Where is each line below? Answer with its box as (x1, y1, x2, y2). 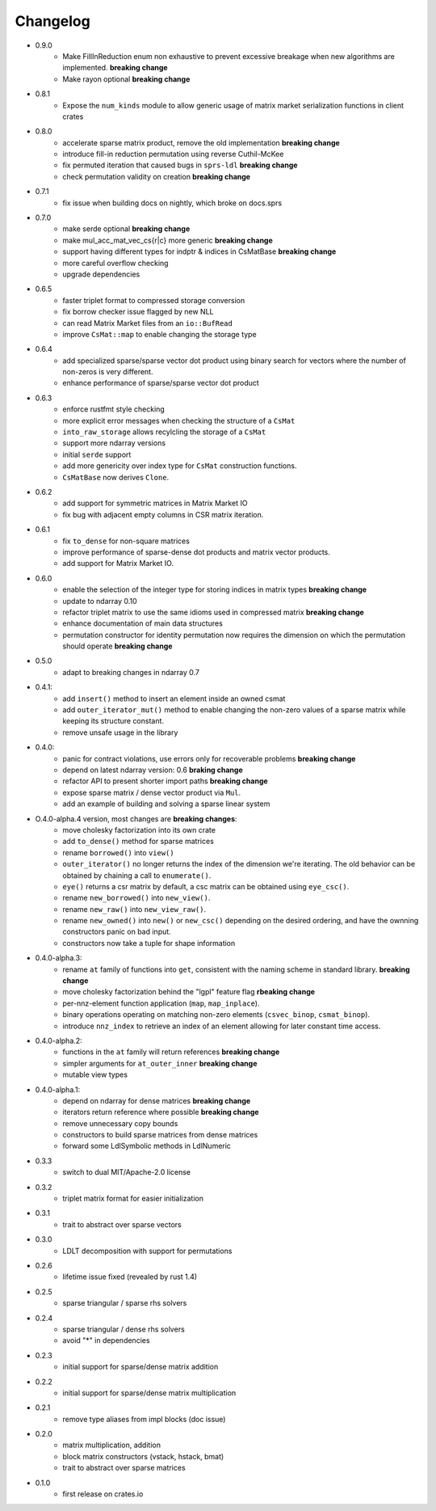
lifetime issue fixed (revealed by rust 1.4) (62, 1272, 198, 1281)
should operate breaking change (62, 641, 173, 651)
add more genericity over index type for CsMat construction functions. (62, 461, 297, 471)
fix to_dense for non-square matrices (62, 536, 190, 546)
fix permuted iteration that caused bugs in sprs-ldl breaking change (62, 160, 298, 170)
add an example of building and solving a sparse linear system (62, 799, 270, 808)
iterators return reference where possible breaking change (62, 1108, 259, 1117)
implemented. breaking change (62, 63, 169, 73)
